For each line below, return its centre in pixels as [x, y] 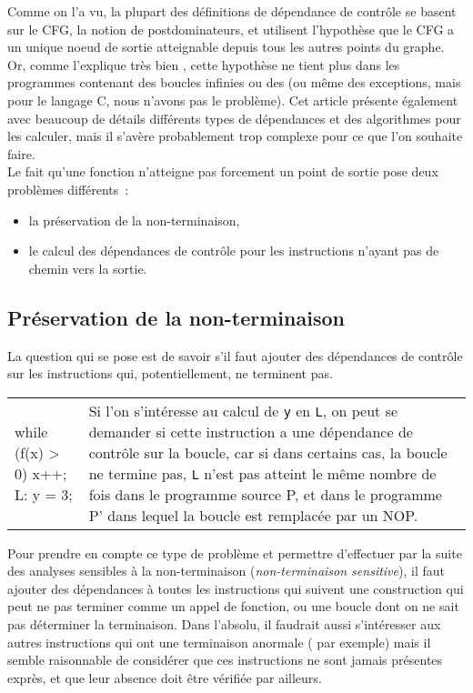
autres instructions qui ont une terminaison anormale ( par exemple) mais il [219, 642]
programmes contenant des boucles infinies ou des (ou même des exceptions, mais [234, 82]
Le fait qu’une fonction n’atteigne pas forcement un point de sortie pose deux [223, 171]
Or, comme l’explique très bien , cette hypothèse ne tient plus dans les [204, 64]
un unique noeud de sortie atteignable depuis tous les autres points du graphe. [226, 47]
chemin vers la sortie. [88, 268]
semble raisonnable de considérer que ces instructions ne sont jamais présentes [225, 660]
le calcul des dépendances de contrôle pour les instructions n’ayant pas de [234, 251]
